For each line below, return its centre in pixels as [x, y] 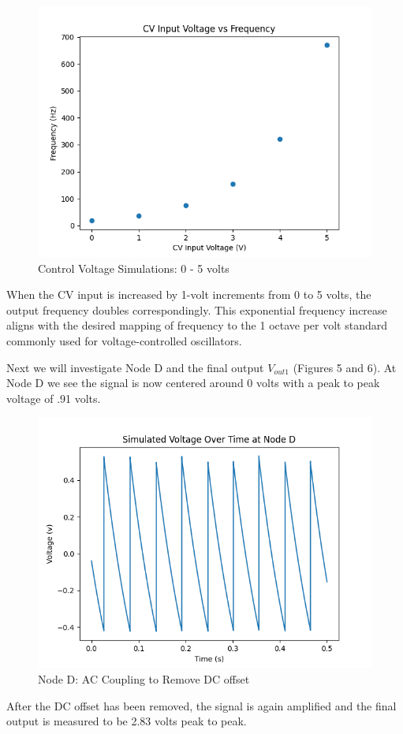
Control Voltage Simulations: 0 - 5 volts [134, 268]
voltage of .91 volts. [54, 398]
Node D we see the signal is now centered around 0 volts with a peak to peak [193, 383]
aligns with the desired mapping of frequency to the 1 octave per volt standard [197, 325]
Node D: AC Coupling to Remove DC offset [144, 678]
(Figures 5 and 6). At [345, 367]
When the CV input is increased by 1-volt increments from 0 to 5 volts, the [189, 294]
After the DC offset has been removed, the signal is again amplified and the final [201, 705]
